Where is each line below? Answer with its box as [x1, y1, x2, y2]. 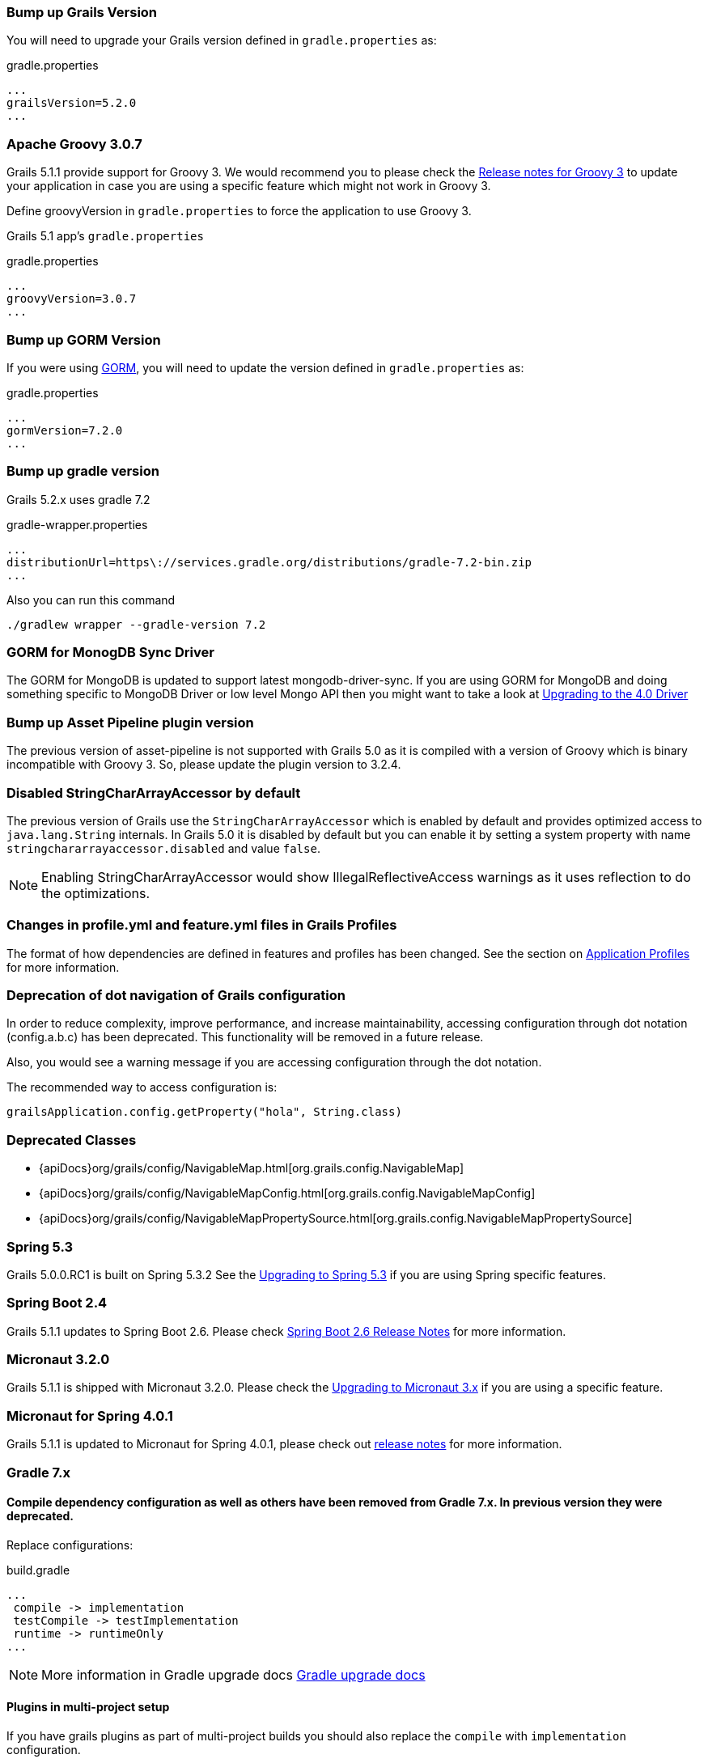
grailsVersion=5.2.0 [6, 96, 137, 110]
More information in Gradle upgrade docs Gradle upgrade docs [41, 1666, 426, 1683]
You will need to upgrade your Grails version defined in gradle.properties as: [6, 33, 437, 48]
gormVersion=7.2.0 [6, 423, 123, 437]
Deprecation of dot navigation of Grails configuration [6, 987, 346, 1003]
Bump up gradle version [6, 463, 159, 480]
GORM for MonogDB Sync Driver [6, 644, 214, 660]
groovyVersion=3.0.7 [6, 292, 137, 306]
